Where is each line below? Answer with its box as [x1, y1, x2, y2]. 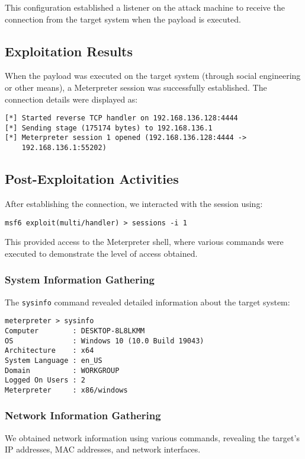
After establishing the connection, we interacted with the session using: [5, 197, 263, 209]
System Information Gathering [5, 272, 155, 287]
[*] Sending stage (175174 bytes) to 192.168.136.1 [5, 123, 213, 132]
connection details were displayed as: [5, 93, 138, 105]
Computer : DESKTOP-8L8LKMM [5, 326, 145, 335]
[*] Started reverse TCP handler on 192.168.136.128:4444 [5, 114, 238, 123]
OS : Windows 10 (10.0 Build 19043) [5, 336, 204, 345]
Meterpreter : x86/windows [5, 385, 128, 394]
